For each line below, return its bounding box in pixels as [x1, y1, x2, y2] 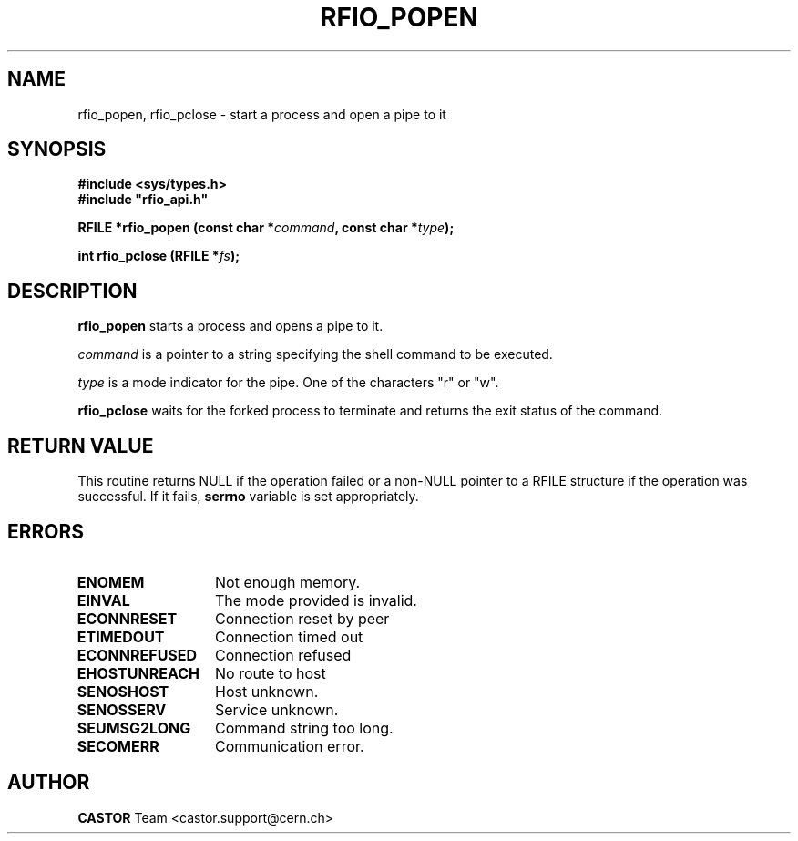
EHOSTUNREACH [77, 663, 199, 682]
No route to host [215, 663, 326, 682]
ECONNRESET [77, 609, 178, 628]
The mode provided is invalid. [215, 590, 417, 610]
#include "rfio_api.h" [77, 191, 209, 208]
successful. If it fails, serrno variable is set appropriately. [77, 488, 419, 505]
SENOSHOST [77, 682, 169, 701]
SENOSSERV [77, 700, 167, 719]
